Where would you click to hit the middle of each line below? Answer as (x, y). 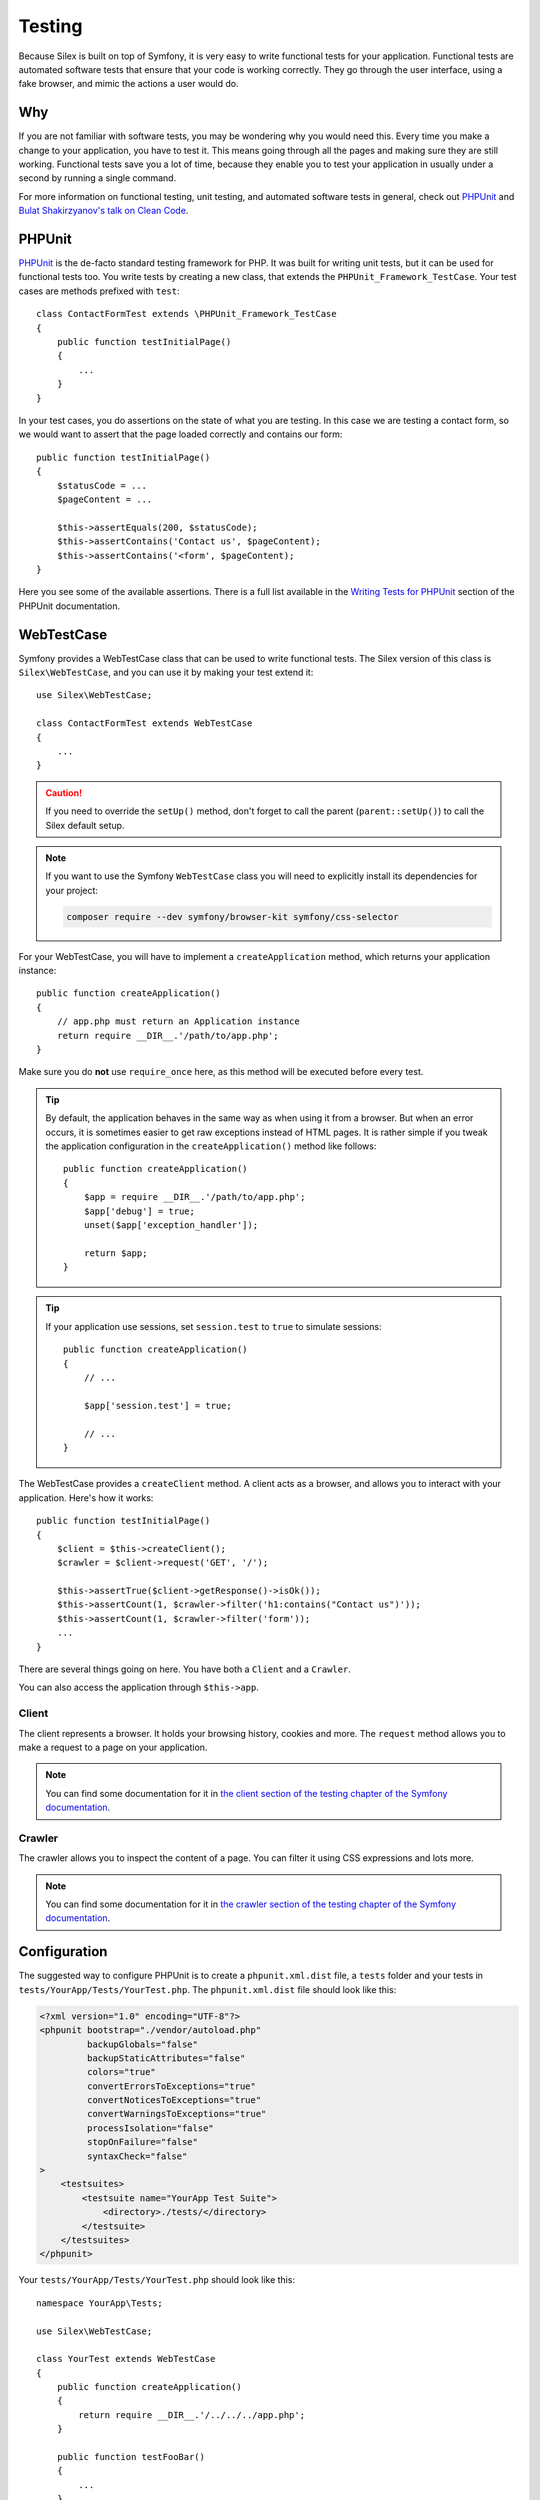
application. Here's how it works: (86, 1497)
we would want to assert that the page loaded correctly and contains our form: (180, 434)
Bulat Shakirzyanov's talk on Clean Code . (103, 211)
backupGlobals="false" (142, 2044)
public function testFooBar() (130, 2457)
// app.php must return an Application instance (178, 1021)
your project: (72, 890)
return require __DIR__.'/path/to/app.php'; (167, 1035)
